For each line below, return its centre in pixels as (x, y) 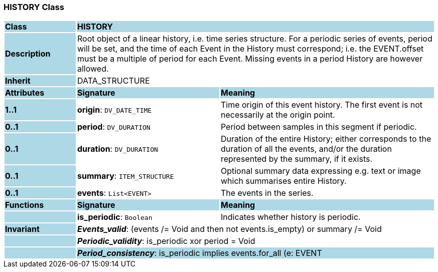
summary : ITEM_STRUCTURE (125, 176)
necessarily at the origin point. (278, 115)
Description (28, 54)
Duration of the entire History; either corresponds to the (326, 139)
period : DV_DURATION (114, 127)
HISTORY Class (34, 7)
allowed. (93, 69)
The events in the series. (267, 193)
